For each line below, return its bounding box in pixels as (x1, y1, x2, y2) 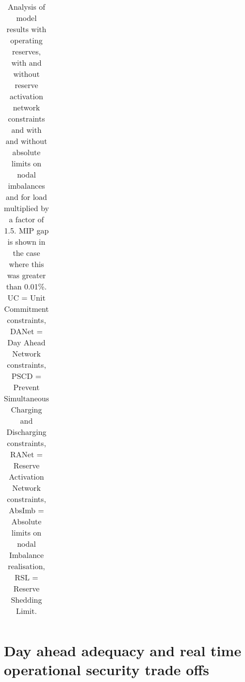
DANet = (10, 325, 43, 337)
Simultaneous (4, 393, 49, 404)
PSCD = (11, 370, 42, 381)
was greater (7, 269, 46, 281)
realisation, (8, 560, 45, 572)
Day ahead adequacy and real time (4, 641, 242, 661)
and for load (6, 191, 47, 202)
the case (13, 247, 40, 258)
